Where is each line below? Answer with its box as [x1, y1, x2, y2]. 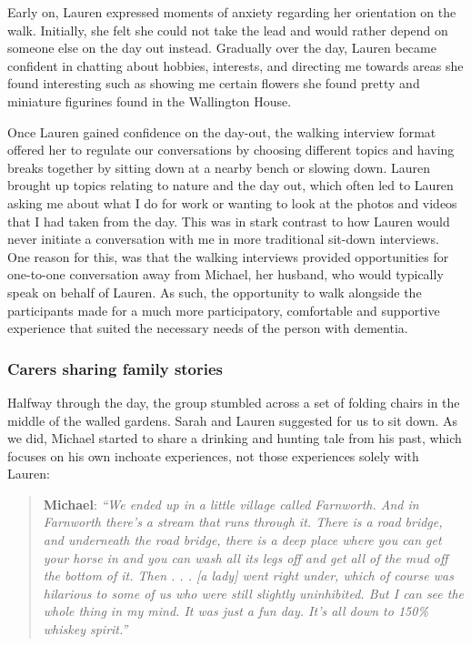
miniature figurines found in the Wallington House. [7, 91, 292, 110]
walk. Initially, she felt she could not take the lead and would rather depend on [7, 20, 448, 39]
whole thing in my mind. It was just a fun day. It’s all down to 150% [43, 601, 428, 621]
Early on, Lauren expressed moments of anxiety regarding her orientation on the [7, 3, 456, 21]
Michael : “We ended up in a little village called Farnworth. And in [43, 494, 419, 513]
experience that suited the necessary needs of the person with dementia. [7, 318, 408, 338]
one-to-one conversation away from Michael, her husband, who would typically [7, 265, 444, 284]
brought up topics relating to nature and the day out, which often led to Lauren [7, 176, 454, 195]
